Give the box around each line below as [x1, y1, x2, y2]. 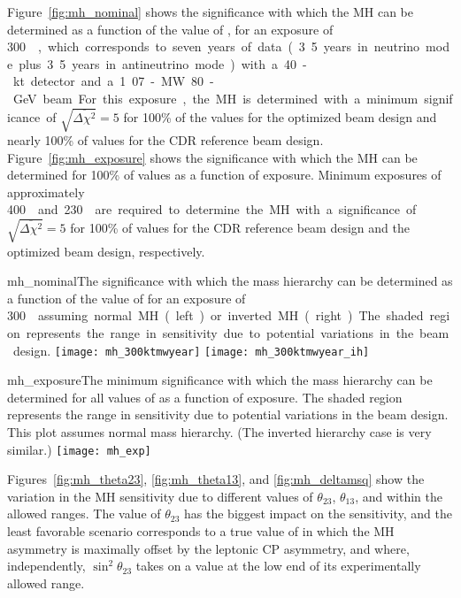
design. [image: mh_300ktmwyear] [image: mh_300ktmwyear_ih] [12, 341, 370, 359]
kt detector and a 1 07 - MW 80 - [12, 72, 214, 90]
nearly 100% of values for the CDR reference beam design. [7, 131, 324, 149]
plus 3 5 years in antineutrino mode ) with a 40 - [19, 54, 307, 73]
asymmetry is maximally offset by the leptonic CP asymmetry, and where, [7, 539, 410, 557]
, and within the [355, 487, 442, 505]
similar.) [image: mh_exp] [7, 440, 151, 458]
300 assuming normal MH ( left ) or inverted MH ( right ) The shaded [7, 306, 424, 325]
